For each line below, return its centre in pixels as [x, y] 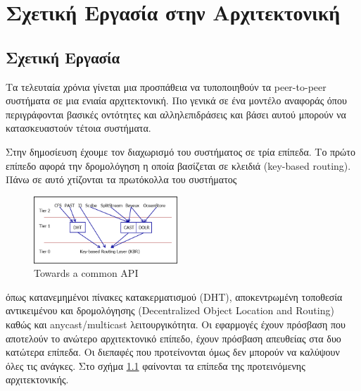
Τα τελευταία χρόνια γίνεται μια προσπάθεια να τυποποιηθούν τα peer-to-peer [166, 86]
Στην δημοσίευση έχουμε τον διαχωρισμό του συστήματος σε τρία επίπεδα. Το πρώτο [180, 151]
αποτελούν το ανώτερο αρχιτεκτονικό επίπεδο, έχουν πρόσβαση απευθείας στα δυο [173, 338]
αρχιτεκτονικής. [37, 379]
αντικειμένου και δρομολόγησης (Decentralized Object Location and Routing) [170, 310]
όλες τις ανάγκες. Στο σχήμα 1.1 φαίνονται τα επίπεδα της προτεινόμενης [156, 365]
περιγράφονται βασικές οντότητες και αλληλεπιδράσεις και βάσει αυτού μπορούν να [176, 114]
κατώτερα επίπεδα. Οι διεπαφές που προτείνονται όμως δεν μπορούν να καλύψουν [173, 352]
